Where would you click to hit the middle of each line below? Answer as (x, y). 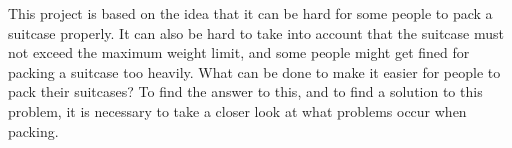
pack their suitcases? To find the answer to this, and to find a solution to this (245, 91)
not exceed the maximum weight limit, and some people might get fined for (239, 52)
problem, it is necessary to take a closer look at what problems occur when (237, 110)
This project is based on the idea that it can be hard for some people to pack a (250, 13)
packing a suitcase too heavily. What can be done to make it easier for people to (254, 71)
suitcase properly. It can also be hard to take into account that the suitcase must (256, 32)
